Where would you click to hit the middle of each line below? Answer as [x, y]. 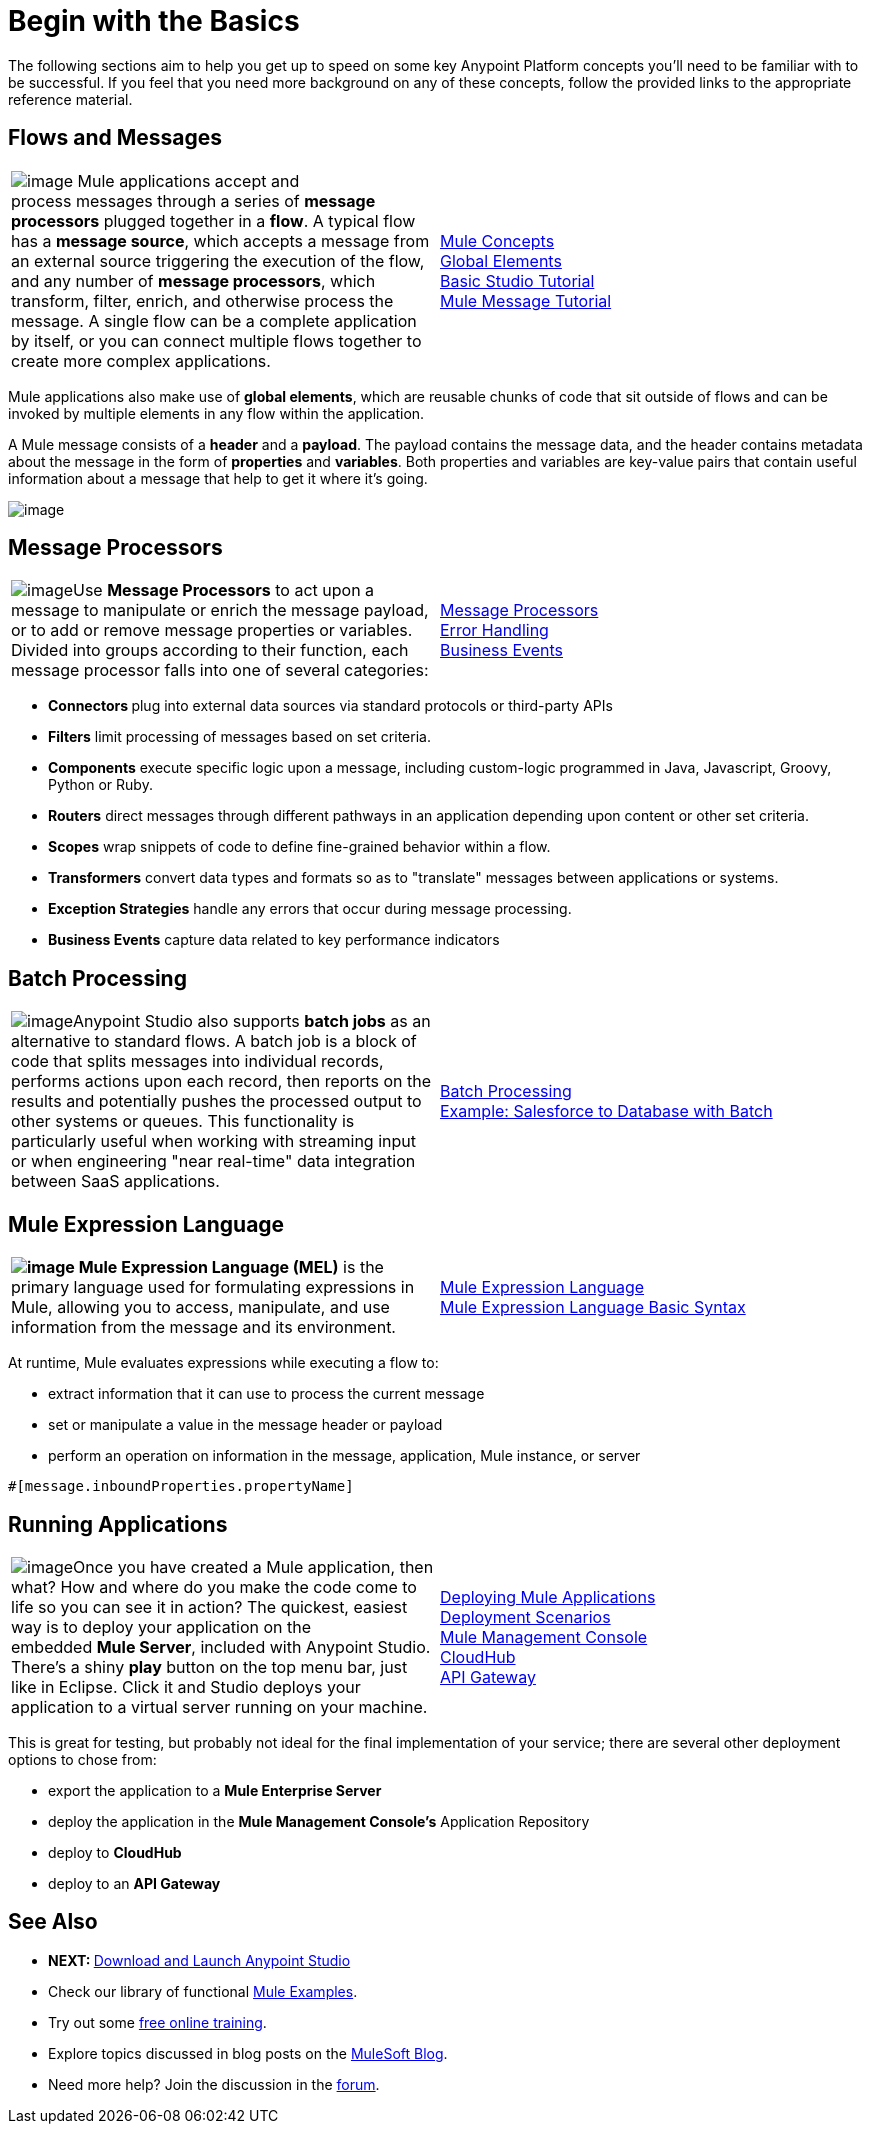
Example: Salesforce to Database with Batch [606, 1111]
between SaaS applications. [115, 1181]
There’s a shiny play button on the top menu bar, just [209, 1666]
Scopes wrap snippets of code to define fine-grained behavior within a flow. [299, 847]
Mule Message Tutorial [526, 300]
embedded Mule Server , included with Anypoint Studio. [221, 1646]
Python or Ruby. [100, 785]
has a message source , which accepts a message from [220, 240]
